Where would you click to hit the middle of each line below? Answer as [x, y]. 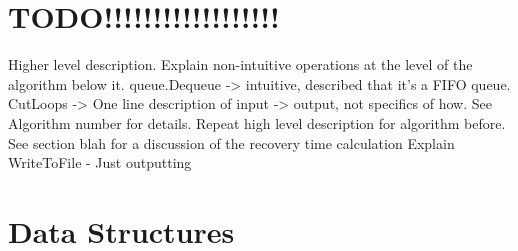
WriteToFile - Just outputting [100, 162]
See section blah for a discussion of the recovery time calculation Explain [231, 142]
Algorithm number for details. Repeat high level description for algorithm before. [257, 122]
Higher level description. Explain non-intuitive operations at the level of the [240, 64]
